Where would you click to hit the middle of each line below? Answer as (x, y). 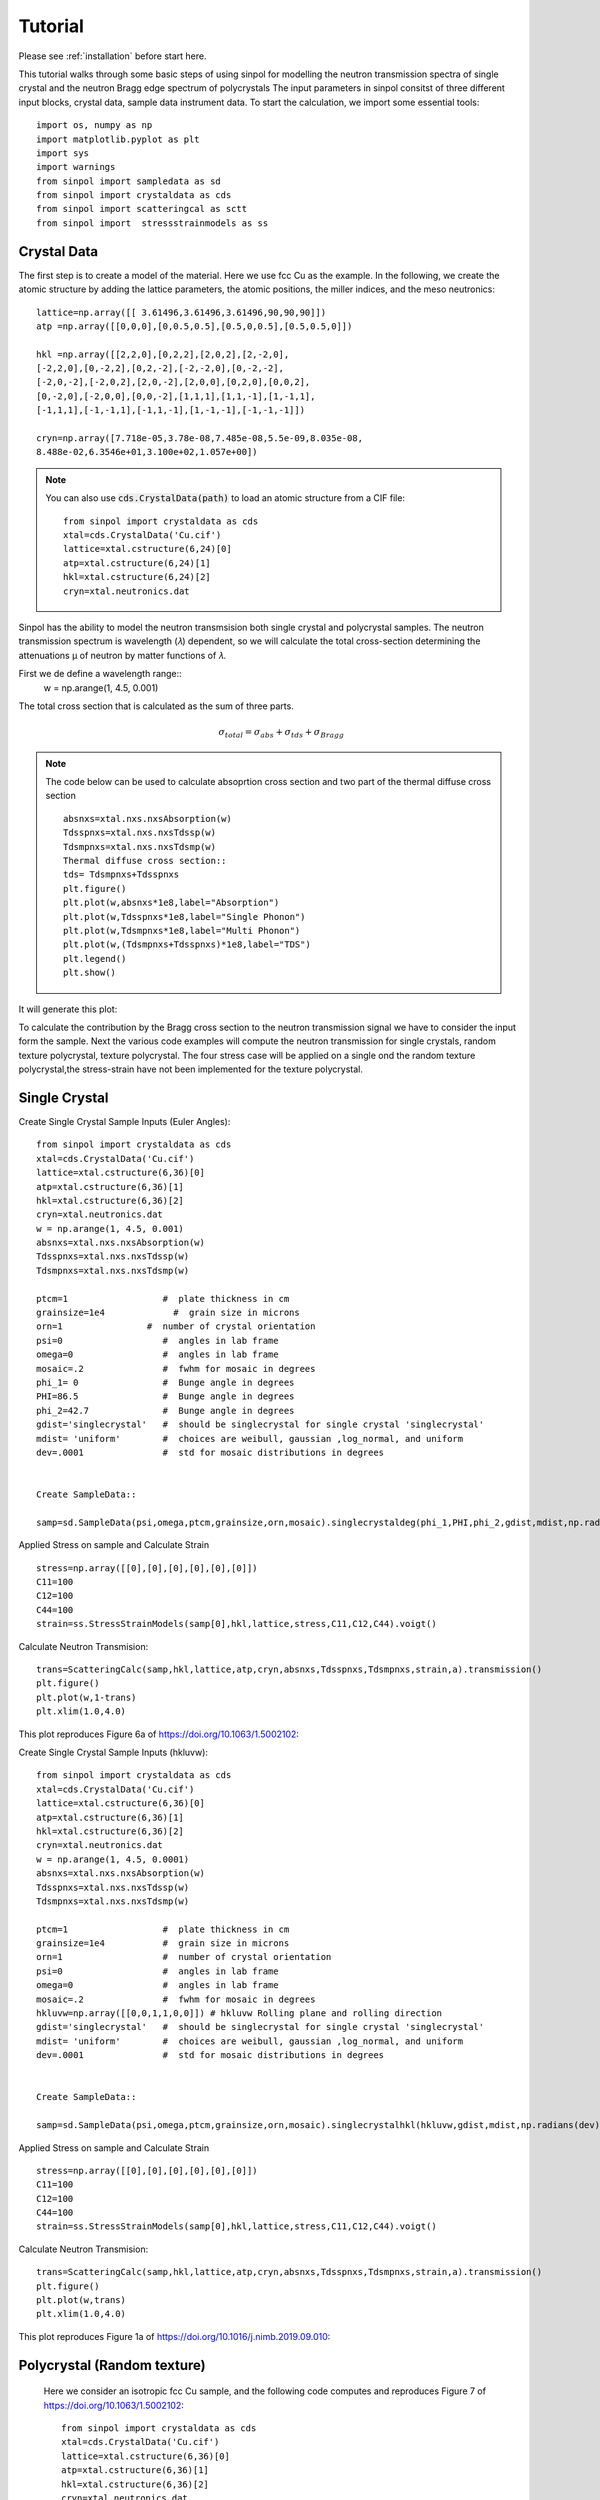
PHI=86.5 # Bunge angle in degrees (165, 1396)
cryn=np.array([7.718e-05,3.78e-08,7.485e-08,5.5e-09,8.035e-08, (200, 438)
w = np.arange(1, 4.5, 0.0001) (113, 1859)
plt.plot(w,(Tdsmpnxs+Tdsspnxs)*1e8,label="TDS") (187, 944)
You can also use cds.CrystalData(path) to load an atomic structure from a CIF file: (225, 498)
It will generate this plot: (68, 1009)
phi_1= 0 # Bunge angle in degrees (165, 1382)
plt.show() (90, 973)
